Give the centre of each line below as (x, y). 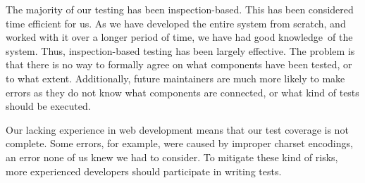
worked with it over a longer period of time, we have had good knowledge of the (179, 37)
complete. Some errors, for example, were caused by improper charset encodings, (179, 143)
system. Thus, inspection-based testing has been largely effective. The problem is (180, 50)
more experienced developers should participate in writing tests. (144, 171)
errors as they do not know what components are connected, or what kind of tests (182, 92)
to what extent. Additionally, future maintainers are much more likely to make (175, 78)
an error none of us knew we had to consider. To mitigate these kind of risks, (172, 157)
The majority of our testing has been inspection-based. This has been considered (180, 9)
